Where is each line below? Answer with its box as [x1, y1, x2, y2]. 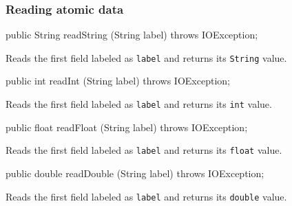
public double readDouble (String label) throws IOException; [6, 165, 264, 180]
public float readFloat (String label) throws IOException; [6, 119, 248, 134]
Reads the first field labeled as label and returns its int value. [6, 97, 272, 111]
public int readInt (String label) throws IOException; [6, 73, 230, 88]
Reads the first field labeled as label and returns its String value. [6, 50, 287, 65]
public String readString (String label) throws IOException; [6, 27, 258, 42]
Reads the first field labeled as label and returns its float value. [6, 143, 282, 157]
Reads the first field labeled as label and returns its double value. [6, 189, 287, 203]
